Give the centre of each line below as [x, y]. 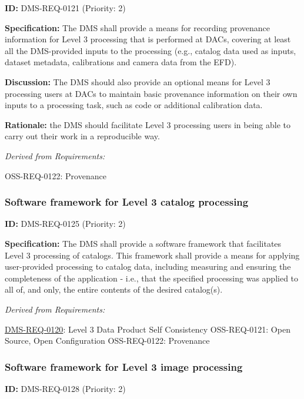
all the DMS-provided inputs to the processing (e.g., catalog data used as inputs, [151, 50]
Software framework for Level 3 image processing [124, 366]
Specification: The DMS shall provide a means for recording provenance [137, 27]
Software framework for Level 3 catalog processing [127, 202]
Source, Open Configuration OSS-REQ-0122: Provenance [107, 341]
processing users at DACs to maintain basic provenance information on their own [151, 93]
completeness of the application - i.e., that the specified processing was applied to [152, 278]
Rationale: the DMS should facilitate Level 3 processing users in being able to [148, 124]
